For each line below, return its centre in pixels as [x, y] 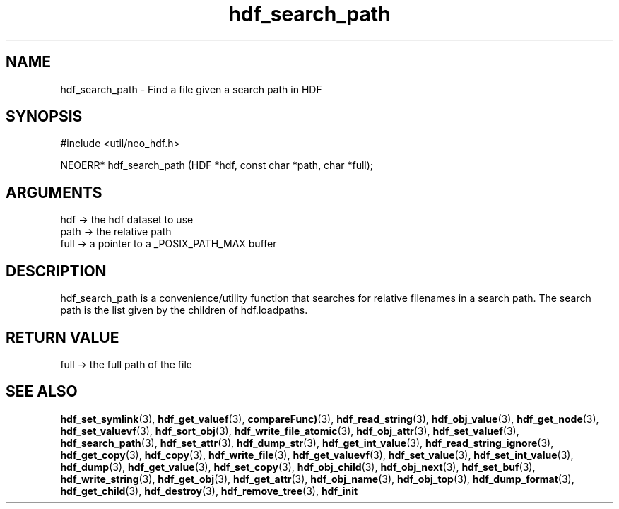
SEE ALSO [42, 392]
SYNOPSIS [44, 117]
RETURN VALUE [63, 337]
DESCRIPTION [56, 271]
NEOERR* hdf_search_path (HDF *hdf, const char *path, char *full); [217, 165]
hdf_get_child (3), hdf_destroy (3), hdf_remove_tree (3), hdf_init [209, 491]
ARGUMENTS [54, 192]
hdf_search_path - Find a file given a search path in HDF [191, 89]
